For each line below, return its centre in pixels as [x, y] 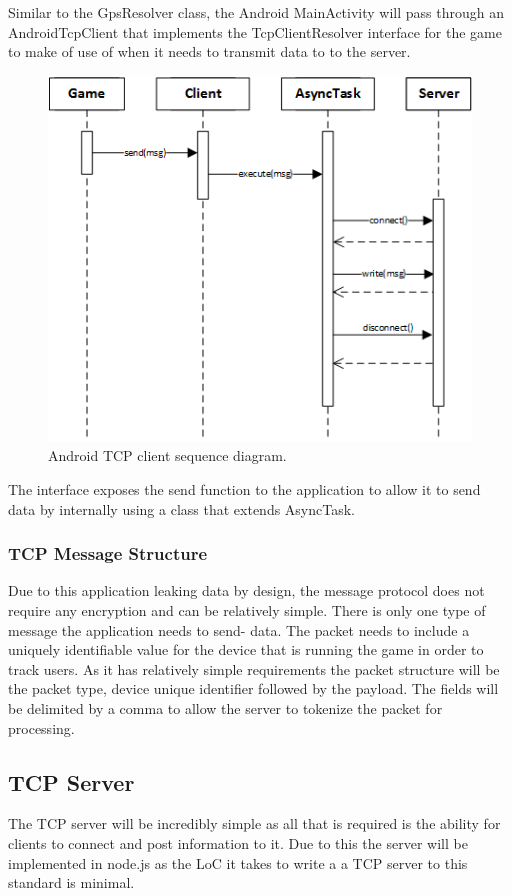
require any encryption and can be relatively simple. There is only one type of [247, 609]
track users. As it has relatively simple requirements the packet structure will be [254, 668]
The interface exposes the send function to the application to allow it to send [244, 488]
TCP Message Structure [108, 553]
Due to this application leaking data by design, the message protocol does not [246, 590]
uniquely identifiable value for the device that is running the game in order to [246, 649]
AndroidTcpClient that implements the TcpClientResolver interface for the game [255, 31]
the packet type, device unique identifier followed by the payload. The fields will [253, 688]
